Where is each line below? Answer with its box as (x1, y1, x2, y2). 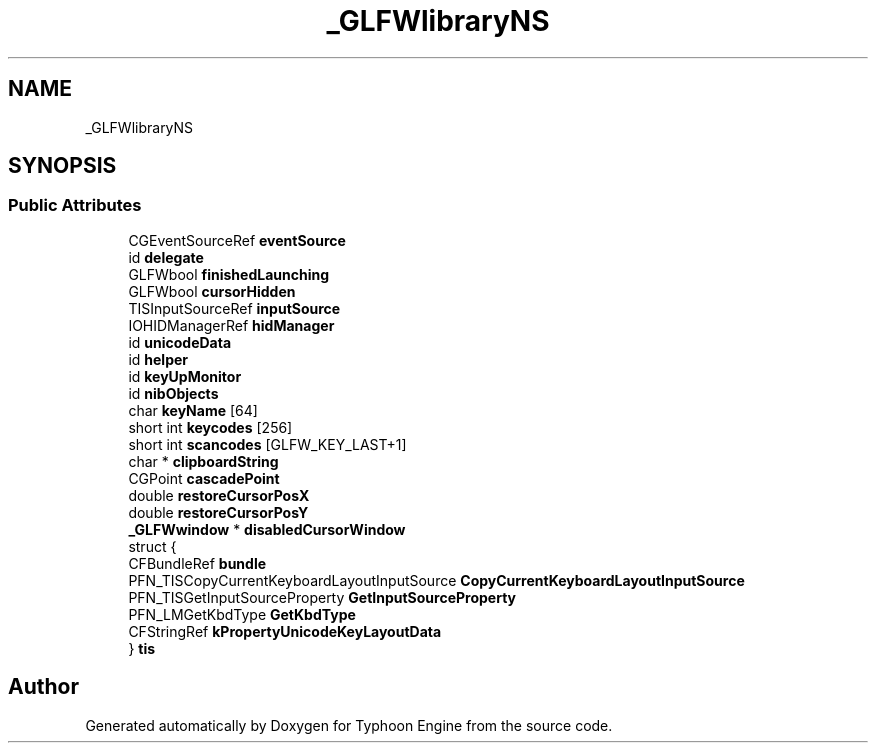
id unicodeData (128, 333, 232, 351)
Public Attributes (8, 195, 142, 216)
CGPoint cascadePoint (128, 469, 280, 487)
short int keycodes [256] (128, 418, 293, 436)
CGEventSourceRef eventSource (128, 231, 346, 249)
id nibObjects (128, 384, 219, 402)
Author (8, 674, 79, 700)
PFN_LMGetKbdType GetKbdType (128, 605, 356, 623)
